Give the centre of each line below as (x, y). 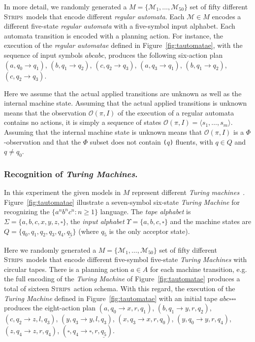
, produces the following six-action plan (163, 55)
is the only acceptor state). (149, 231)
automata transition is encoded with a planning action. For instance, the (114, 35)
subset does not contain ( (128, 141)
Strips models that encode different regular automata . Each (94, 16)
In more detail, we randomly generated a (65, 6)
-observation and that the (43, 141)
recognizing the (27, 211)
